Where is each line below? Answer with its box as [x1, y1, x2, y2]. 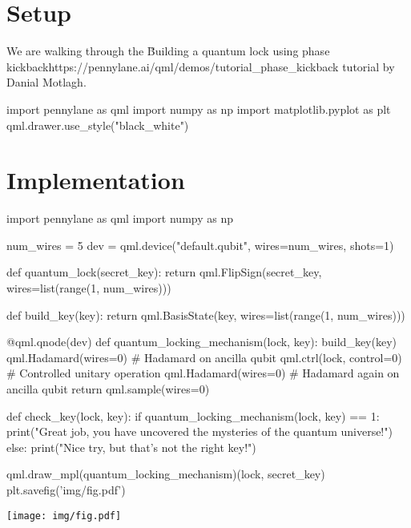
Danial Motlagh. [6, 74, 87, 91]
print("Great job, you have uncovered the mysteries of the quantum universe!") [6, 423, 393, 440]
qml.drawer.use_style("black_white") [6, 116, 189, 133]
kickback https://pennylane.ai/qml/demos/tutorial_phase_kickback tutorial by [6, 58, 395, 75]
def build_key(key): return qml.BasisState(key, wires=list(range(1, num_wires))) [6, 306, 405, 323]
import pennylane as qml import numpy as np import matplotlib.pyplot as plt [6, 100, 391, 117]
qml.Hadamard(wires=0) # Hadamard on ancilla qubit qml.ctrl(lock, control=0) [6, 349, 402, 365]
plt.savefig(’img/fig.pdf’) [6, 481, 126, 498]
